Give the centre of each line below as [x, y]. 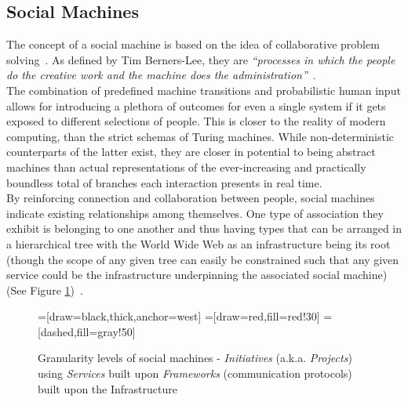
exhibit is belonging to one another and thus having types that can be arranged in [204, 228]
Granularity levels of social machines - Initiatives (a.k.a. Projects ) [195, 358]
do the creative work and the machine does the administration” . [161, 75]
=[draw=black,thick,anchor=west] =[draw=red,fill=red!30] [179, 316]
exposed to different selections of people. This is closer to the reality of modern [196, 121]
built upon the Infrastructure [107, 388]
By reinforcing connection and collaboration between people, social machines [191, 198]
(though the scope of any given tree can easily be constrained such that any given [203, 259]
